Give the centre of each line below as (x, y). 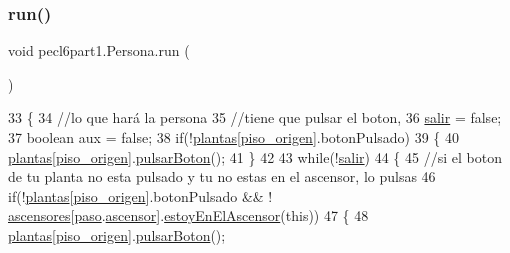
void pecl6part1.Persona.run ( (99, 50)
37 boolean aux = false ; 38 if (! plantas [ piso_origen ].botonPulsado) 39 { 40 (234, 137)
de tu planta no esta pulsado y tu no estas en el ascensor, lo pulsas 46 (222, 176)
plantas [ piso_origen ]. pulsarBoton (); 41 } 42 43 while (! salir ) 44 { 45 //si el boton (255, 156)
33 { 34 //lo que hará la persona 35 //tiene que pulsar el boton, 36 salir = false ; (255, 117)
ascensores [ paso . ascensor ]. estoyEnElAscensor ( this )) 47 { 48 (188, 215)
